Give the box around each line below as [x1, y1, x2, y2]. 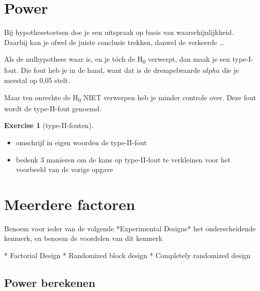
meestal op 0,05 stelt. [4, 75, 70, 86]
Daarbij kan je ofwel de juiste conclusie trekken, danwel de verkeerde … [4, 36, 225, 47]
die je [222, 65, 239, 75]
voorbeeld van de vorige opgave [16, 164, 113, 175]
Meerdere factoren [4, 193, 136, 214]
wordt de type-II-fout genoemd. [4, 103, 102, 113]
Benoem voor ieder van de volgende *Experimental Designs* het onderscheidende [4, 223, 256, 233]
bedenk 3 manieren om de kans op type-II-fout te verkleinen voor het [16, 154, 231, 164]
